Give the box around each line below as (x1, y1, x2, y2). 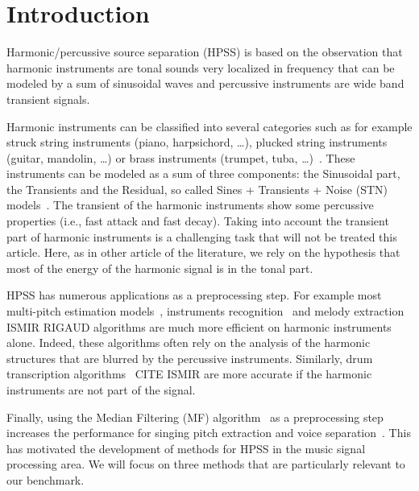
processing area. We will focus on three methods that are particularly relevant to (6, 456, 405, 472)
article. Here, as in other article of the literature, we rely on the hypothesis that (6, 244, 400, 261)
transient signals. (6, 90, 90, 107)
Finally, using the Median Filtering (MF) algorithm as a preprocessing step (6, 408, 384, 425)
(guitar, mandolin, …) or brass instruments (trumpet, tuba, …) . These (6, 149, 355, 166)
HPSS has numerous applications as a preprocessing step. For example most (6, 287, 382, 303)
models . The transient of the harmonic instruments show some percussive (6, 196, 374, 213)
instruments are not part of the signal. (6, 382, 196, 398)
